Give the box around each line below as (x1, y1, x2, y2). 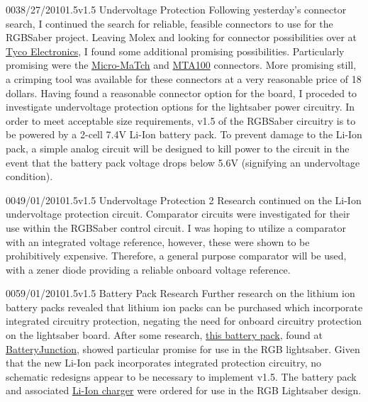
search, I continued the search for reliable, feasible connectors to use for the (6, 16, 333, 30)
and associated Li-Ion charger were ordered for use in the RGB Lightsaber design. (6, 383, 362, 398)
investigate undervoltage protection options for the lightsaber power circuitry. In (6, 99, 355, 114)
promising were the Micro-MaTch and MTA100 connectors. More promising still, (6, 57, 357, 72)
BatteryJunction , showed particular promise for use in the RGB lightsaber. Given (6, 341, 360, 356)
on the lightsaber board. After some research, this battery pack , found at (6, 328, 323, 342)
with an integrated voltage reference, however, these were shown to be (6, 234, 310, 249)
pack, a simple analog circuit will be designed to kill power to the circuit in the (6, 140, 350, 155)
